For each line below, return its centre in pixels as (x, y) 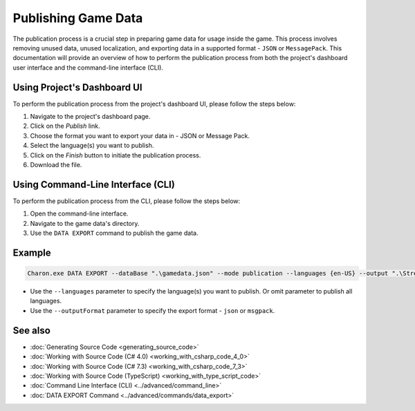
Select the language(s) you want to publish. (92, 146)
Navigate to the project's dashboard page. (90, 117)
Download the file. (56, 164)
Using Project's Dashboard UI (77, 87)
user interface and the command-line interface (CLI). (88, 67)
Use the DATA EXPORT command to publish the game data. (114, 233)
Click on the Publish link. (65, 126)
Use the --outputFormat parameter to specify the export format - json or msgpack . (153, 310)
